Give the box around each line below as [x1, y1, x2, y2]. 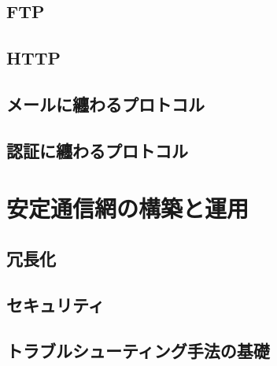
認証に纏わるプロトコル [6, 138, 188, 162]
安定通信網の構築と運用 [6, 192, 249, 224]
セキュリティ [6, 292, 105, 316]
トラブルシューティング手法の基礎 [6, 338, 270, 363]
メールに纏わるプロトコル [6, 91, 205, 116]
